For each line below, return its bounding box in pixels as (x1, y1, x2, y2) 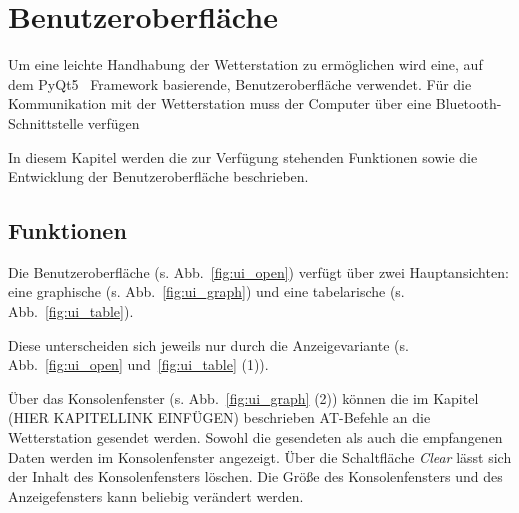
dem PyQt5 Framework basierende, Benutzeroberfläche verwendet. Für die (8, 73, 472, 94)
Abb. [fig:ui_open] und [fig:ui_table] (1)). (8, 354, 269, 375)
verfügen (87, 112, 140, 133)
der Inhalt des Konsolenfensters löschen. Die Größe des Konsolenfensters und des (8, 466, 503, 487)
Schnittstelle (8, 112, 84, 133)
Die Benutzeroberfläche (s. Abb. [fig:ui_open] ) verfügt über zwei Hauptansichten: (8, 261, 509, 282)
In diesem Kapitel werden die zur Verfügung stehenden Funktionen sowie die (8, 146, 478, 167)
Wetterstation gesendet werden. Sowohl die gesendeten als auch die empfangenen (8, 427, 503, 448)
